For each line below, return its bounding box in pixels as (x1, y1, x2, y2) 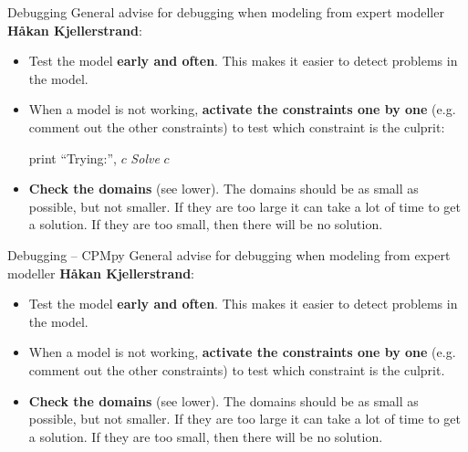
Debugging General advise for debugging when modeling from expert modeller (7, 3, 444, 21)
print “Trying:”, (28, 148, 117, 167)
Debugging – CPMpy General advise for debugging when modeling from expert (7, 245, 451, 264)
